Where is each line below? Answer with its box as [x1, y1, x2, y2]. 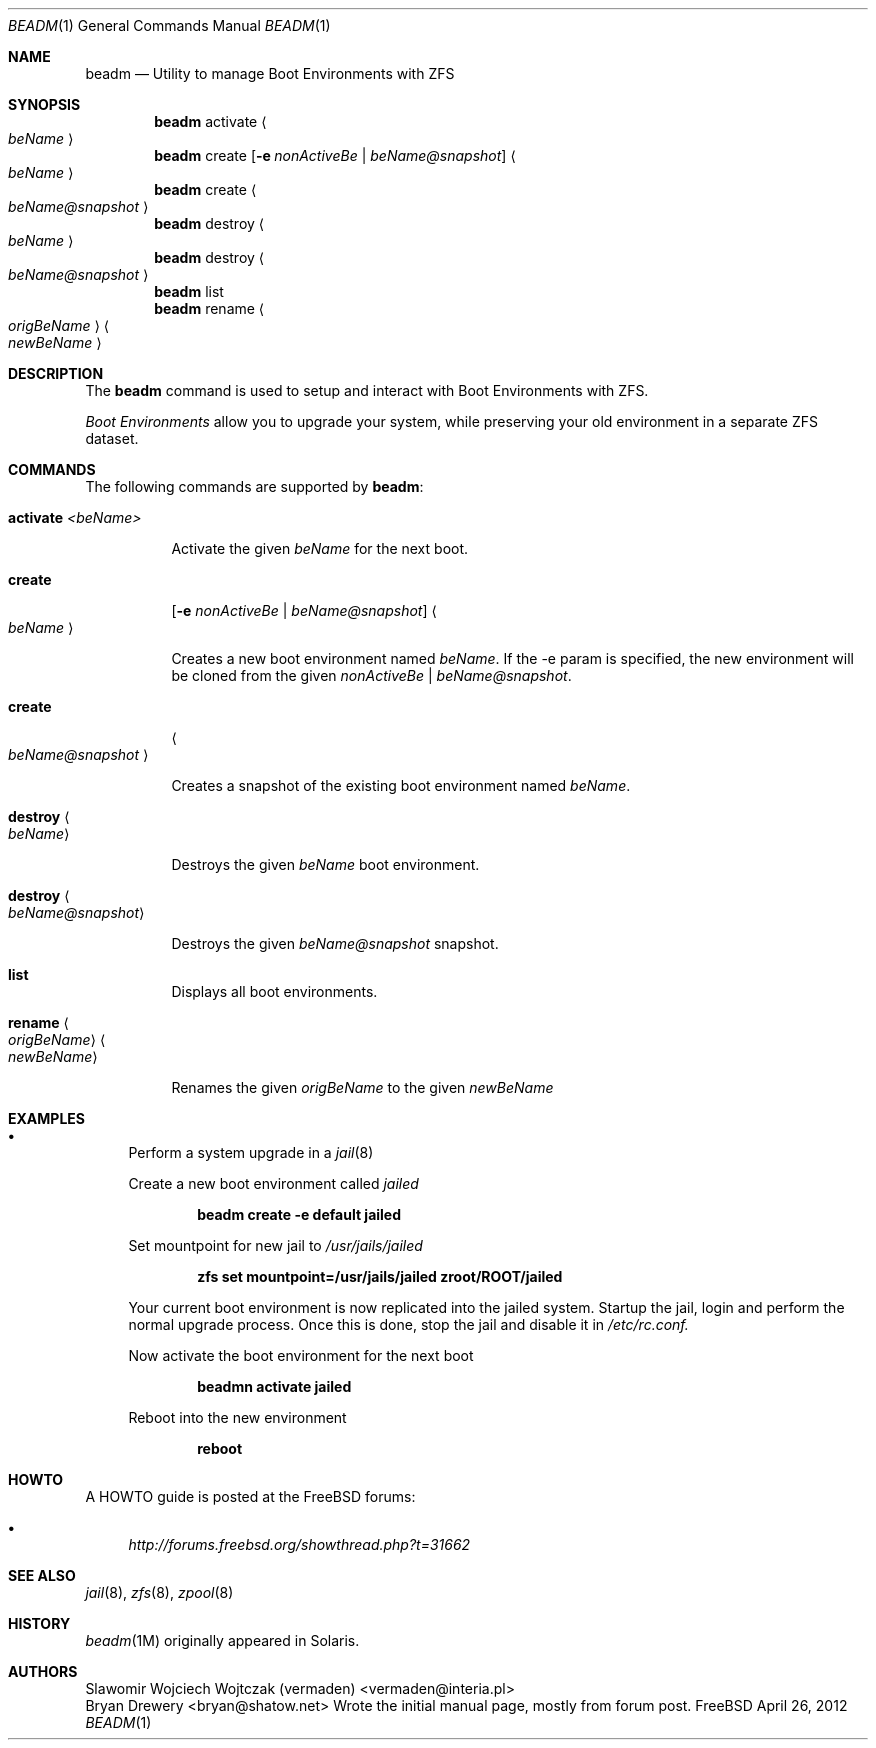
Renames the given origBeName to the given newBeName [171, 1079, 554, 1096]
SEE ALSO [8, 1567, 76, 1584]
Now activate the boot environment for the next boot [128, 1347, 474, 1364]
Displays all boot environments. [171, 983, 378, 1000]
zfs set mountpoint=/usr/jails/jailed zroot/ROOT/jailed [197, 1268, 563, 1285]
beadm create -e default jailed [197, 1206, 402, 1223]
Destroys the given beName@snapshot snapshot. [171, 935, 499, 952]
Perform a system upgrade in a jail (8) [128, 1144, 374, 1161]
